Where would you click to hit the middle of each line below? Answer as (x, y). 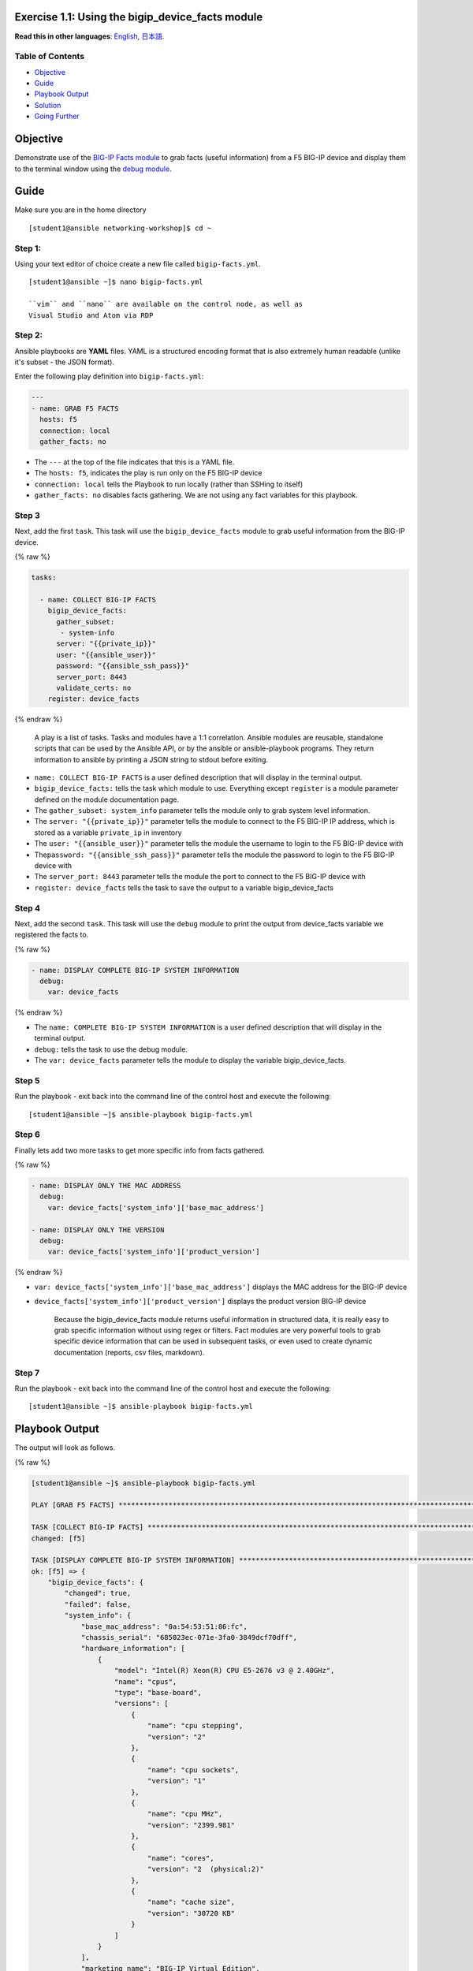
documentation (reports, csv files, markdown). (129, 1352)
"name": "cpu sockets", (193, 1770)
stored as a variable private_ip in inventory (108, 833)
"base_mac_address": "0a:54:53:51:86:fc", (164, 1626)
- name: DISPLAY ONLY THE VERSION (98, 1230)
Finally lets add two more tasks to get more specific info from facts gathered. (140, 1150)
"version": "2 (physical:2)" (205, 1869)
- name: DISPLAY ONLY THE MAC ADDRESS (106, 1186)
